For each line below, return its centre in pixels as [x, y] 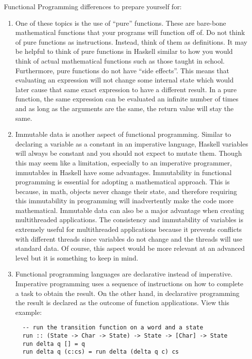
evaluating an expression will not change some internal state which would [124, 80]
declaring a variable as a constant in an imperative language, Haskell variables [132, 143]
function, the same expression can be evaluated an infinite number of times [127, 99]
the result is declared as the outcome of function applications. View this [122, 302]
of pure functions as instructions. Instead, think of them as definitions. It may [131, 41]
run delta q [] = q [54, 344]
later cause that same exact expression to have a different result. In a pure [126, 89]
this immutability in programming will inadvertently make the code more [124, 201]
